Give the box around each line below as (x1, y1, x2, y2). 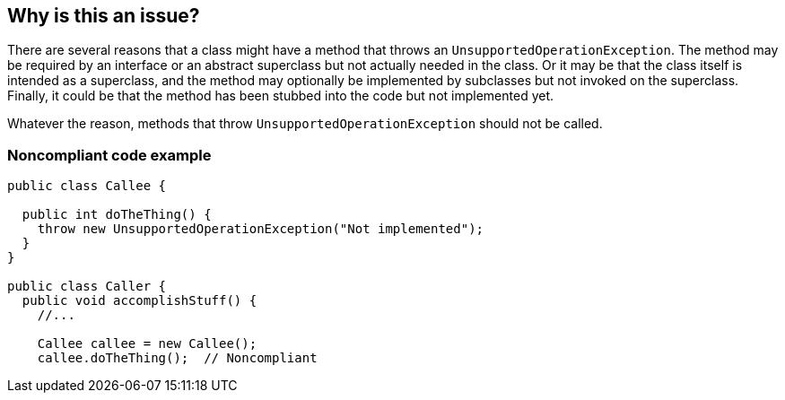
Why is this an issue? (7, 4, 200, 27)
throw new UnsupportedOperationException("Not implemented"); (37, 222, 484, 237)
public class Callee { (7, 178, 167, 194)
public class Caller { (7, 279, 167, 294)
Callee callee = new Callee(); (37, 336, 257, 352)
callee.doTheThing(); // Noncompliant (37, 351, 318, 366)
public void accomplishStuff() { (22, 293, 257, 309)
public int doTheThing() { (22, 207, 212, 222)
